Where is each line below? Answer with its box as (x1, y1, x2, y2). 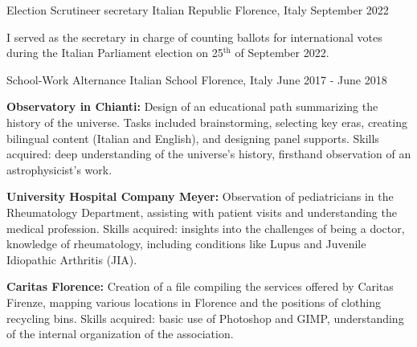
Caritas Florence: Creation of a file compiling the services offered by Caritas (6, 278, 394, 295)
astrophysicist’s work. (6, 161, 112, 178)
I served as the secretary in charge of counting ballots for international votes (6, 28, 382, 45)
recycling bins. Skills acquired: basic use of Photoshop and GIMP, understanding (6, 309, 404, 326)
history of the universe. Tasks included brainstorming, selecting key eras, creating (6, 113, 407, 130)
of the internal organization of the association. (6, 325, 234, 342)
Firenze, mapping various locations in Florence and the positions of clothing (6, 293, 381, 310)
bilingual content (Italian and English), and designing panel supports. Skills (6, 129, 379, 146)
